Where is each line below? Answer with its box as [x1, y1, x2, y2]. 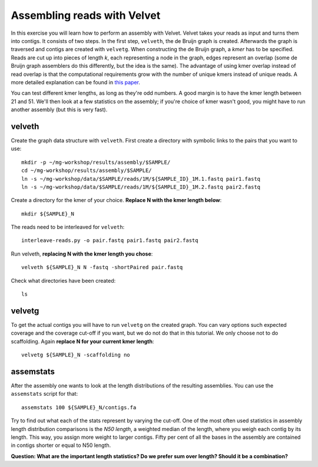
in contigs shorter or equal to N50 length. [11, 442, 111, 449]
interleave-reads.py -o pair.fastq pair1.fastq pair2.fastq [21, 237, 198, 244]
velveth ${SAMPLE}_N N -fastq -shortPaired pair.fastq [21, 264, 183, 271]
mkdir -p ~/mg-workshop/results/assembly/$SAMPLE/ [21, 159, 171, 165]
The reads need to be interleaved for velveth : [11, 224, 125, 231]
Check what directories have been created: [11, 277, 116, 284]
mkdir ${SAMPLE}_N [21, 210, 75, 217]
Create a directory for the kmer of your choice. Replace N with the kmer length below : [11, 197, 222, 204]
